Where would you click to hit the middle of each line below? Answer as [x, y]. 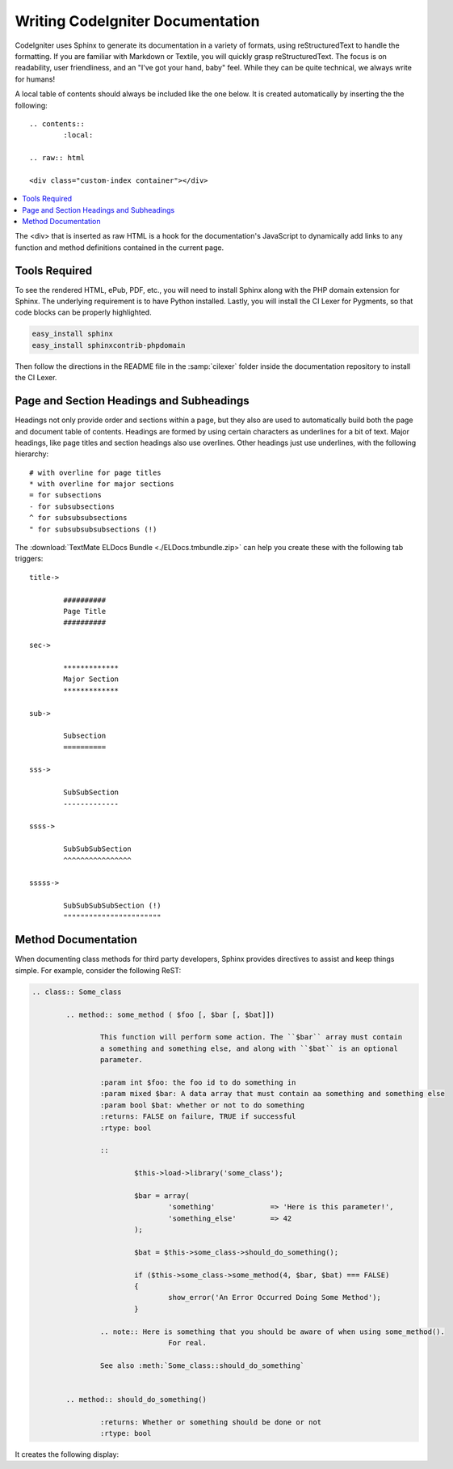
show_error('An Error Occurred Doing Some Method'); [275, 1298]
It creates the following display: [67, 1454]
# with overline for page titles [95, 472]
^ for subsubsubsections [78, 518]
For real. [188, 1342]
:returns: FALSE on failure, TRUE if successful [198, 1117]
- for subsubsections [72, 506]
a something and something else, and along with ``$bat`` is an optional [249, 1048]
